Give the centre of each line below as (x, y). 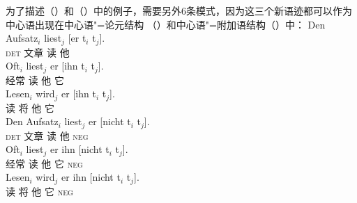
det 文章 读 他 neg (47, 135)
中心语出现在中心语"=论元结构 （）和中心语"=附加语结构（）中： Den (166, 24)
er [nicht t (110, 121)
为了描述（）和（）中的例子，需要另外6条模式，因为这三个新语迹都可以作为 (179, 10)
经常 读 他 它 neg (44, 163)
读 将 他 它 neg (39, 191)
